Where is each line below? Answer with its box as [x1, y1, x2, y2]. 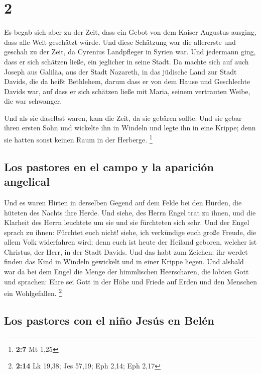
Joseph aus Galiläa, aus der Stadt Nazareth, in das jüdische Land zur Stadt [4, 66, 237, 77]
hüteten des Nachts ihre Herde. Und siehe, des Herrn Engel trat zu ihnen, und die [4, 207, 256, 217]
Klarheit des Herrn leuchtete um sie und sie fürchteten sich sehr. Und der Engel [4, 217, 249, 228]
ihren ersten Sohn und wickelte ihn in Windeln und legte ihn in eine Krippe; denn [4, 122, 256, 133]
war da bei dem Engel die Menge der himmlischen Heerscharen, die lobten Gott [4, 266, 249, 277]
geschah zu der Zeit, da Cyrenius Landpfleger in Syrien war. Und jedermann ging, [4, 46, 256, 57]
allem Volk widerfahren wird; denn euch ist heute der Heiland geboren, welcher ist [4, 237, 257, 247]
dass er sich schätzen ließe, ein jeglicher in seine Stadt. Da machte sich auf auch [4, 56, 249, 66]
